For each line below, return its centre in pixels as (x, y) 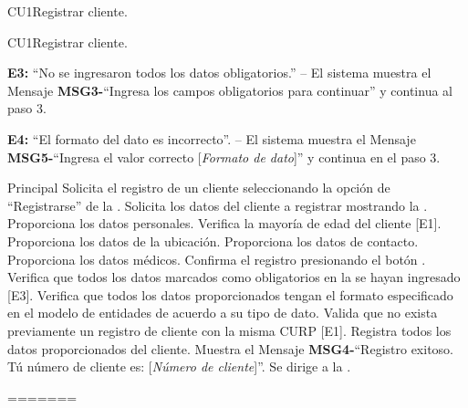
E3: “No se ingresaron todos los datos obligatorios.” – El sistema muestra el (219, 73)
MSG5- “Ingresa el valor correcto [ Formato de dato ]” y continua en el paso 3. (224, 157)
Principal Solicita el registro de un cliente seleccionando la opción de (199, 188)
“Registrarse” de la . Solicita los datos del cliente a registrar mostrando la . (218, 205)
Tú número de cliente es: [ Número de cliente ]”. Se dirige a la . (179, 366)
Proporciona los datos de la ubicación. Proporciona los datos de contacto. (213, 241)
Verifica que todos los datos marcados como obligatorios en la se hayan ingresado (234, 277)
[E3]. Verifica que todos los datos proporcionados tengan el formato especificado (230, 294)
